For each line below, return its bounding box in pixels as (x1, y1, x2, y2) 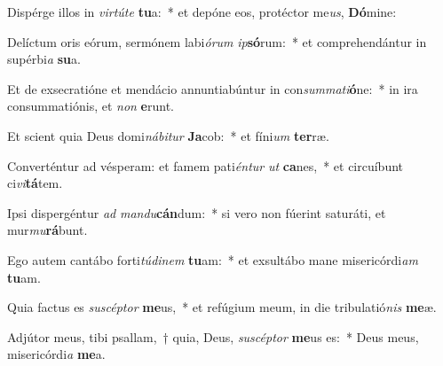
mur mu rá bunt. (7, 221, 88, 239)
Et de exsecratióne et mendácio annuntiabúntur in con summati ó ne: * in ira (7, 79, 418, 97)
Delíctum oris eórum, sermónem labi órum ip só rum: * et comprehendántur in (7, 32, 427, 51)
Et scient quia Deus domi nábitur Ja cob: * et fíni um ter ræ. (7, 126, 329, 144)
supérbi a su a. (7, 50, 81, 68)
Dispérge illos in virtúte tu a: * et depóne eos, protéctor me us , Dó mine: (7, 3, 397, 20)
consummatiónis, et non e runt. (7, 97, 175, 115)
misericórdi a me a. (7, 345, 106, 363)
